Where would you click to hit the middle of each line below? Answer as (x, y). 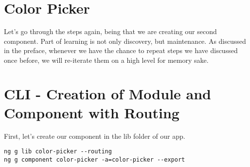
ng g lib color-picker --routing (58, 152)
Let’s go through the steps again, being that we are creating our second (110, 31)
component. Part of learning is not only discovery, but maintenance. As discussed (125, 41)
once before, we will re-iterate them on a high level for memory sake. (106, 60)
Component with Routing (92, 112)
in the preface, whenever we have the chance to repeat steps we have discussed (121, 50)
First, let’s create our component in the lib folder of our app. (95, 136)
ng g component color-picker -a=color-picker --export (95, 160)
